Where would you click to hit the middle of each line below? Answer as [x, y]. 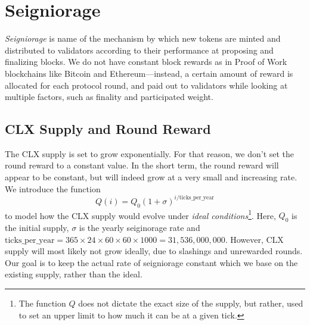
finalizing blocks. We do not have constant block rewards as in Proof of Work [146, 62]
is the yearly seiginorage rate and [139, 228]
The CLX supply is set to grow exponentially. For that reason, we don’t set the [150, 153]
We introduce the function [53, 188]
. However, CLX [254, 239]
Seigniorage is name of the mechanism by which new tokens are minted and [143, 38]
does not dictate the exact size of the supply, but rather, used [191, 303]
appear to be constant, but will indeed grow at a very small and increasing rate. [151, 177]
